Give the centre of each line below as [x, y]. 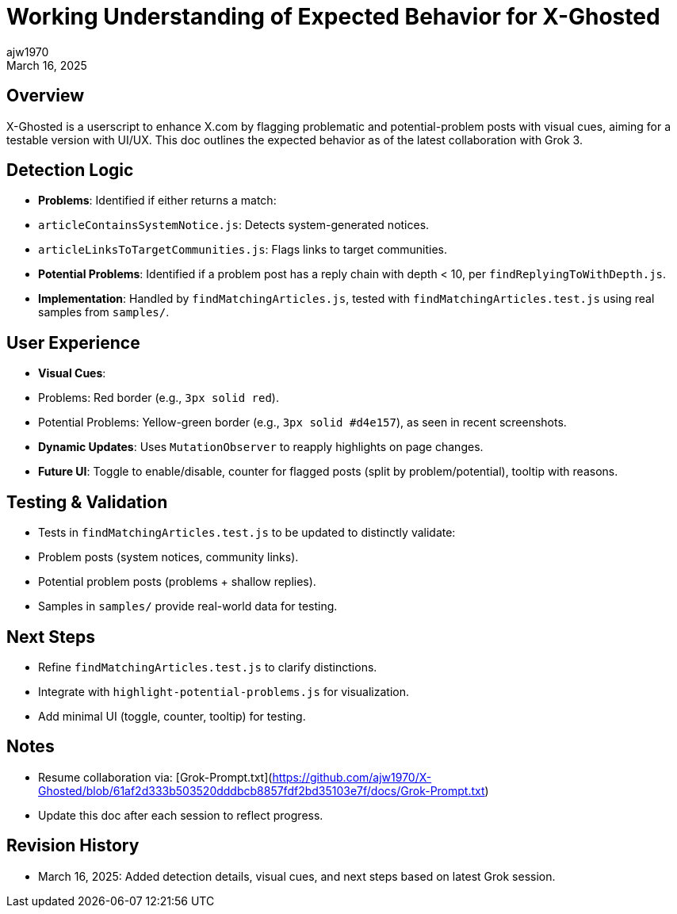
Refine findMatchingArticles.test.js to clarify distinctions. [208, 667]
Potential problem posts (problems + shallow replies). [177, 582]
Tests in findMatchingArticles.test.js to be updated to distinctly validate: [247, 533]
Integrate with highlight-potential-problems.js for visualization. [224, 691]
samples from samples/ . [104, 312]
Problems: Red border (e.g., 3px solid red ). [159, 398]
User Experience [73, 342]
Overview [46, 96]
